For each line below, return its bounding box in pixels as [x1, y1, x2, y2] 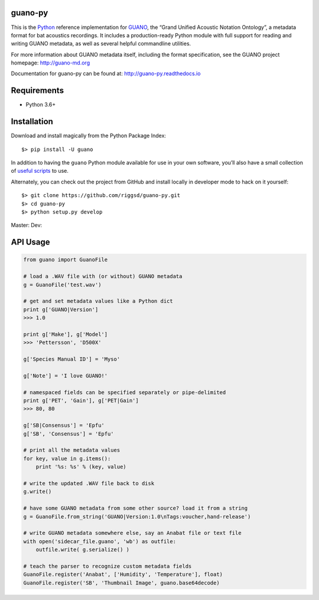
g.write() [23, 488, 52, 495]
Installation [11, 117, 53, 127]
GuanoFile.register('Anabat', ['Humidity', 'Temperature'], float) [23, 571, 223, 578]
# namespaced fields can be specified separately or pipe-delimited [23, 389, 226, 396]
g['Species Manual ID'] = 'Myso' [23, 356, 121, 363]
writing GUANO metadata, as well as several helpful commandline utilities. [11, 40, 191, 47]
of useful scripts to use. [11, 167, 69, 175]
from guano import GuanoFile [23, 256, 108, 263]
